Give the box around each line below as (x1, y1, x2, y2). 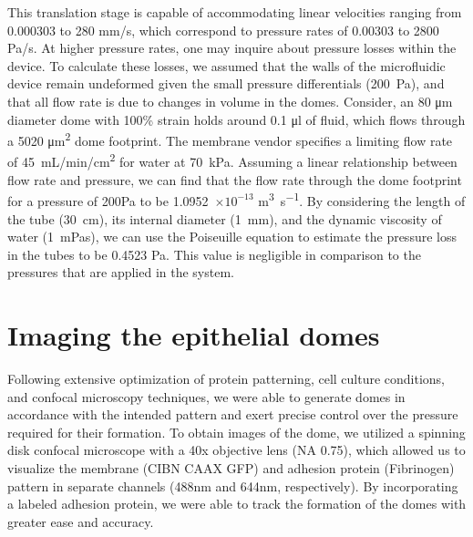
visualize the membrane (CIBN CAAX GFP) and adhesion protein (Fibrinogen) (7, 458, 455, 477)
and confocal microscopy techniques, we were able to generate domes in (7, 387, 406, 406)
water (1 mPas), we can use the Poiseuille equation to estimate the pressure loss (7, 227, 457, 246)
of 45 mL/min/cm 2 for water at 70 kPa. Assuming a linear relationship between (7, 150, 458, 171)
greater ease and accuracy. (7, 511, 154, 531)
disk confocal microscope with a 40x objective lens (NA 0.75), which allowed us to (7, 440, 466, 460)
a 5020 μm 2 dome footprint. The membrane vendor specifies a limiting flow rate (7, 129, 453, 150)
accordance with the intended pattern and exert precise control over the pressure (7, 405, 458, 424)
